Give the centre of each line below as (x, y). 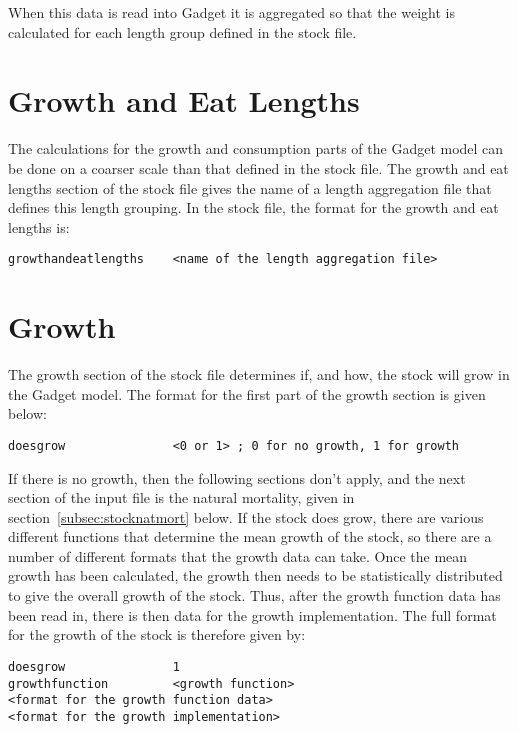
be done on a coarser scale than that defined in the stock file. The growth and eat (258, 167)
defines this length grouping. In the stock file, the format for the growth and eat (253, 207)
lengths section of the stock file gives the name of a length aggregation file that (250, 187)
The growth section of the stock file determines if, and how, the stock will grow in (259, 374)
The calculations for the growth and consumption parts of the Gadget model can (256, 148)
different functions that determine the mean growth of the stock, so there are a (250, 536)
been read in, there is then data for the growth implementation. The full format (252, 614)
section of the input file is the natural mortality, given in (181, 497)
